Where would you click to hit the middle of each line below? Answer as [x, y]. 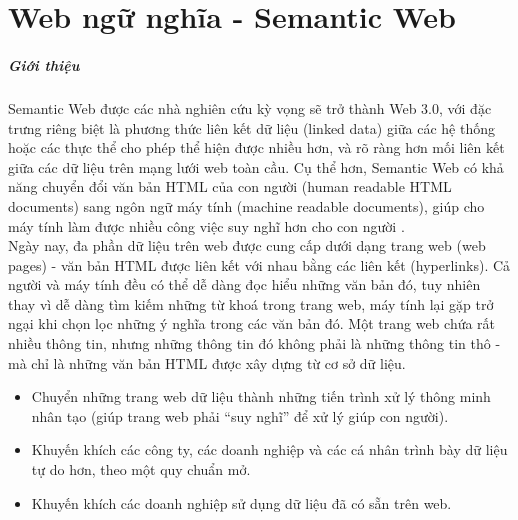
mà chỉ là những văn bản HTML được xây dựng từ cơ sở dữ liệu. [207, 362]
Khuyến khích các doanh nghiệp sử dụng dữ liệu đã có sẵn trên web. [241, 502]
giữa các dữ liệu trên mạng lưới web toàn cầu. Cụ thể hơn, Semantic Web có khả [256, 166]
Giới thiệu [44, 64]
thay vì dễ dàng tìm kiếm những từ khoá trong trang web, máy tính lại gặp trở [251, 303]
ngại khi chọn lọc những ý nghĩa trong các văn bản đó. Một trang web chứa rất [252, 323]
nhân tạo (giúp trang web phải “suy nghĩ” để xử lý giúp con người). [240, 415]
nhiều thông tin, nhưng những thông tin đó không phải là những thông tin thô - [254, 343]
